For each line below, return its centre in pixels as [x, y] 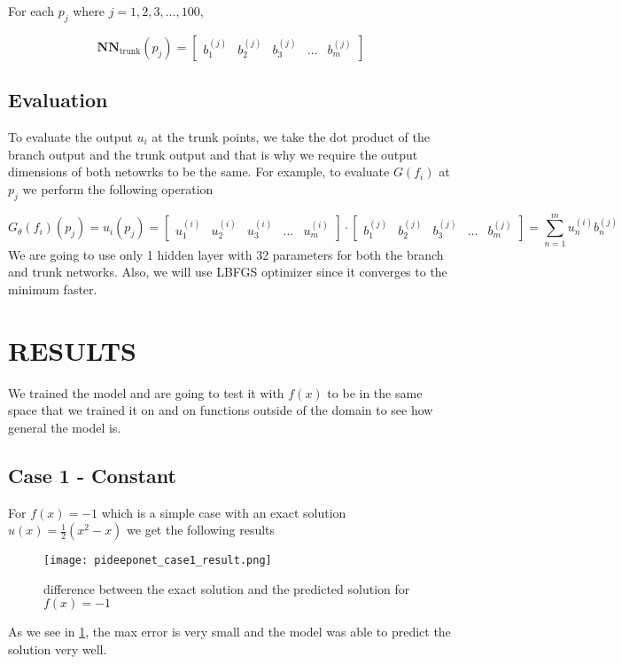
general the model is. [65, 427]
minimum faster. [53, 289]
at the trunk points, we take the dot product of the [291, 137]
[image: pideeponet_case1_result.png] [158, 561]
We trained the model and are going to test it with [146, 392]
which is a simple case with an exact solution [224, 512]
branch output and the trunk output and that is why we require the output [213, 154]
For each [31, 11]
